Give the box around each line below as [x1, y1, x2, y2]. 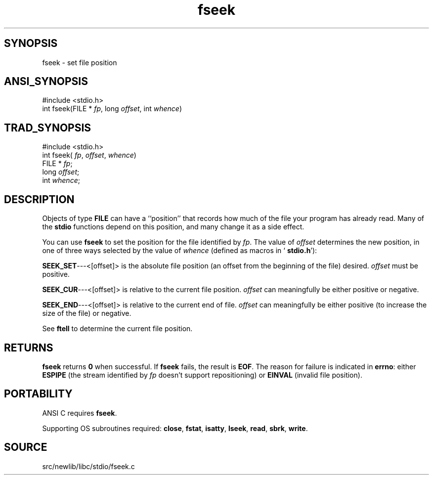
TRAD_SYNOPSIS [4, 121, 91, 134]
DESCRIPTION [4, 193, 75, 206]
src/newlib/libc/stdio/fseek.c [42, 462, 135, 471]
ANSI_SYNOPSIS [4, 75, 88, 88]
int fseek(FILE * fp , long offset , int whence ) [42, 104, 182, 113]
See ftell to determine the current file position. [42, 324, 193, 333]
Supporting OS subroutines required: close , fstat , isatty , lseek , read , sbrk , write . [42, 424, 308, 433]
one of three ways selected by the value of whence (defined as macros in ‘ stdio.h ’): [42, 246, 317, 255]
